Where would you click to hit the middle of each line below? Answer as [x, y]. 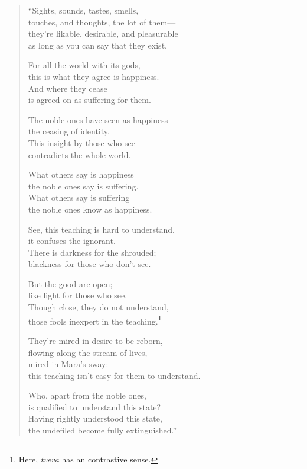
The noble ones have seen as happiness [98, 119]
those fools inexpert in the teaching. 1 [95, 320]
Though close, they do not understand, [98, 307]
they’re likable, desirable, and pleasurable [103, 33]
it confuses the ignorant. [72, 241]
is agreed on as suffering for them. [89, 100]
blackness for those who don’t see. [89, 264]
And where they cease [68, 88]
